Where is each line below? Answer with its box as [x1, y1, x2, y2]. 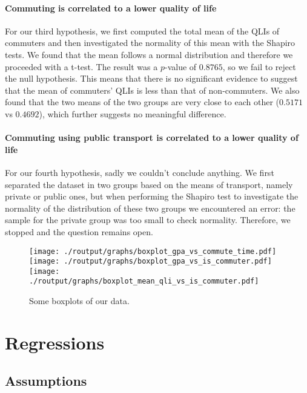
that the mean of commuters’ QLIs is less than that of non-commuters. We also [5, 83, 300, 96]
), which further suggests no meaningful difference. [39, 107, 226, 120]
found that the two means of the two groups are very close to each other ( [5, 96, 279, 108]
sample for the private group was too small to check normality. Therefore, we [5, 213, 291, 226]
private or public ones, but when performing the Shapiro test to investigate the [5, 190, 299, 203]
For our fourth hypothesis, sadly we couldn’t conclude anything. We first [5, 166, 274, 178]
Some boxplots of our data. [29, 294, 130, 307]
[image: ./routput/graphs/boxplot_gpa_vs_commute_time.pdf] [29, 247, 277, 256]
